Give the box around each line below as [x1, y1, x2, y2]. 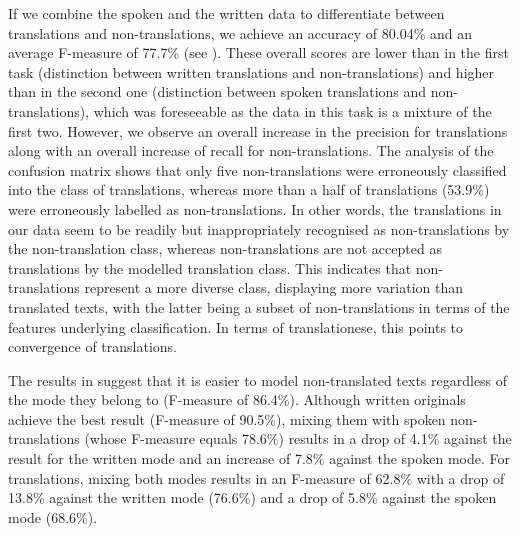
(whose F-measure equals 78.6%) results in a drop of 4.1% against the [84, 428, 512, 449]
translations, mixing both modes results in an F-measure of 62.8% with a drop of [8, 467, 505, 488]
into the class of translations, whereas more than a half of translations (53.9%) [8, 179, 490, 200]
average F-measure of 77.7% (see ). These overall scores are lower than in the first [8, 42, 509, 63]
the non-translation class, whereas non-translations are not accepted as [8, 238, 442, 259]
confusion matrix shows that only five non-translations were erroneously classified [8, 159, 507, 180]
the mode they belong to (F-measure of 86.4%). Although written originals [8, 389, 466, 410]
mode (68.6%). [8, 506, 98, 527]
